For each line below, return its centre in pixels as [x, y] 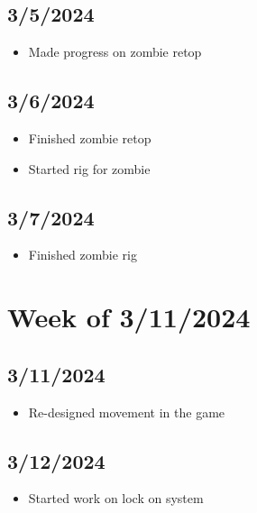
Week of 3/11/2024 [129, 317]
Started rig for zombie [89, 168]
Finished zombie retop [90, 138]
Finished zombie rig [83, 255]
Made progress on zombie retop [115, 52]
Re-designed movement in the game [127, 412]
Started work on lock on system [116, 498]
